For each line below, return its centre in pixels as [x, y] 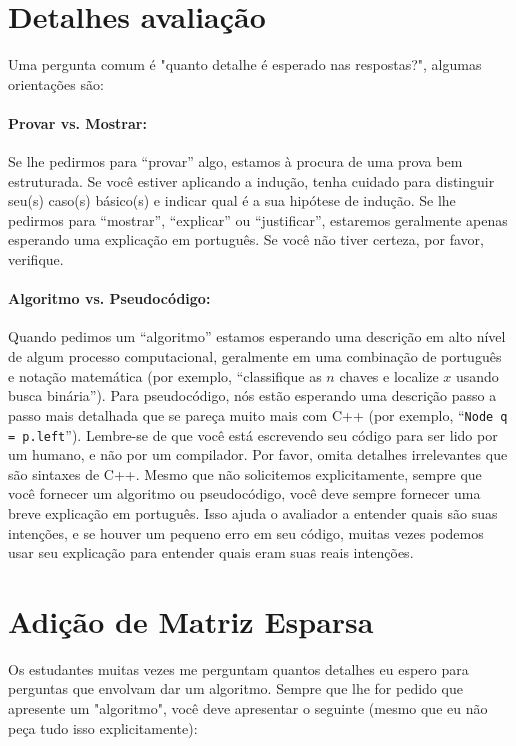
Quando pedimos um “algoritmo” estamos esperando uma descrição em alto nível [257, 336]
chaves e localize [389, 375]
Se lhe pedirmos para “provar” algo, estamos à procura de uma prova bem [235, 161]
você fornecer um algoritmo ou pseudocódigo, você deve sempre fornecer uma [244, 493]
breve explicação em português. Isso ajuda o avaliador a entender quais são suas [253, 512]
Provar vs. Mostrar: [77, 122]
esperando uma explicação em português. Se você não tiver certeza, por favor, [246, 239]
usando [477, 375]
